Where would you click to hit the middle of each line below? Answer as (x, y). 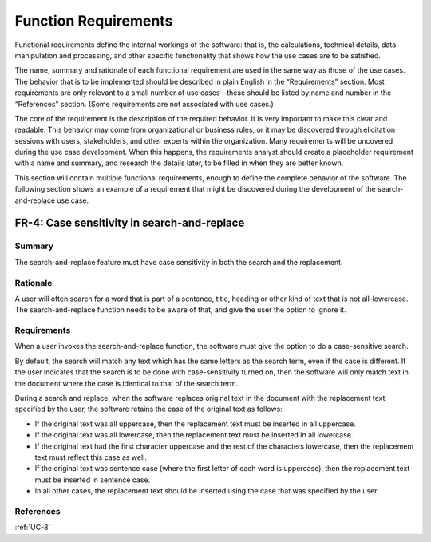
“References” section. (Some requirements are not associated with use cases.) (144, 104)
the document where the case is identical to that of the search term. (127, 383)
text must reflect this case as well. (91, 457)
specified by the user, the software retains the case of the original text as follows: (148, 409)
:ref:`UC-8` (33, 528)
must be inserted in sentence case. (93, 480)
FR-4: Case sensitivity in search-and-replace (130, 223)
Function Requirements (94, 21)
